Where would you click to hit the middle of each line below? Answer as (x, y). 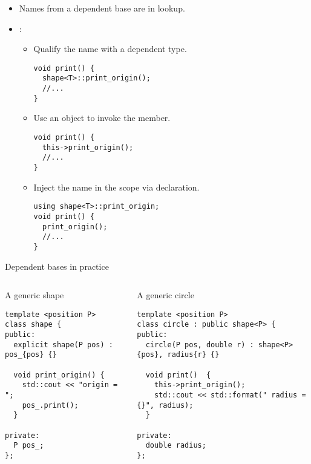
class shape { (33, 325)
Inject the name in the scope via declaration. (116, 187)
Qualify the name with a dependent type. (110, 49)
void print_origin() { (59, 375)
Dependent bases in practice (57, 266)
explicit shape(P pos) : (63, 345)
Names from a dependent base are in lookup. (102, 8)
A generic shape (34, 295)
